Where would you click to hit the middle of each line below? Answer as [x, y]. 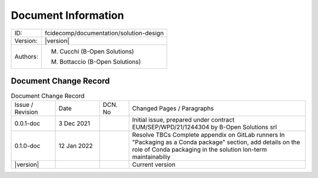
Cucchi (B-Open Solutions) [97, 51]
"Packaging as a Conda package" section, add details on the [216, 142]
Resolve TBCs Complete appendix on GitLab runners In [208, 135]
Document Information [67, 15]
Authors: [26, 56]
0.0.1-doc [27, 123]
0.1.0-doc [27, 146]
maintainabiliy [151, 157]
